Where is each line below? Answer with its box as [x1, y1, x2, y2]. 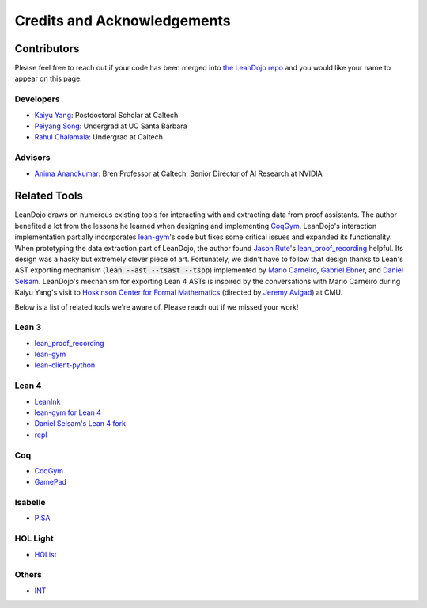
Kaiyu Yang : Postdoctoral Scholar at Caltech [34, 110, 179, 120]
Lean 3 [14, 321, 42, 332]
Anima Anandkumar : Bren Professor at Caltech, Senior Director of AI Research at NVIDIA [34, 169, 323, 178]
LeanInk [34, 397, 61, 406]
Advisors [14, 152, 51, 163]
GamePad [34, 477, 67, 487]
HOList [34, 549, 57, 559]
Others [14, 569, 43, 580]
